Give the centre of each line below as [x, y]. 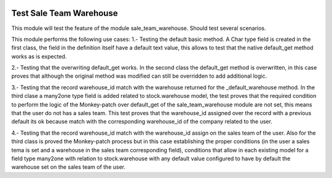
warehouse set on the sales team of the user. [69, 167]
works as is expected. [39, 56]
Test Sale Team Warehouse [65, 13]
